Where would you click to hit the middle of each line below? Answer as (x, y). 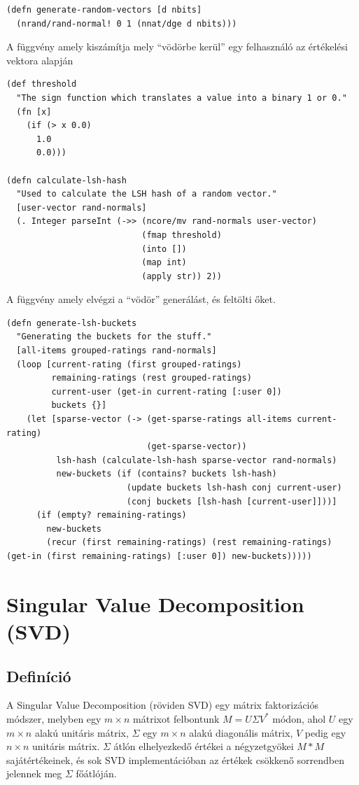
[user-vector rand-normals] (82, 207)
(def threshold (42, 84)
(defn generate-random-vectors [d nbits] (104, 10)
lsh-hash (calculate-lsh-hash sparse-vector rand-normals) (197, 460)
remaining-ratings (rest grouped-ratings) (152, 378)
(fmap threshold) (182, 235)
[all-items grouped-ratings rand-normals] (117, 351)
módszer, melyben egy (54, 718)
